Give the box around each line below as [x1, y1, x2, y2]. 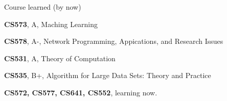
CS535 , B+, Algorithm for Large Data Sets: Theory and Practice [4, 70, 211, 81]
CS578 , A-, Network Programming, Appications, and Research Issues [4, 36, 223, 46]
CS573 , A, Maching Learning [4, 18, 98, 29]
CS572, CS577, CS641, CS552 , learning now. [4, 87, 157, 97]
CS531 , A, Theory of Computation [4, 53, 116, 63]
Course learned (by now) [4, 2, 81, 12]
